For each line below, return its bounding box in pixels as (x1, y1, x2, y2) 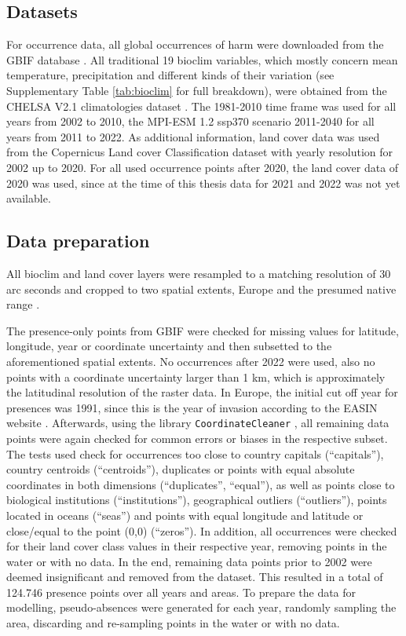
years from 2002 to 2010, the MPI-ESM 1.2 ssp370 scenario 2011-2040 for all (6, 113, 375, 130)
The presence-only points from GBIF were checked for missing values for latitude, (6, 322, 399, 338)
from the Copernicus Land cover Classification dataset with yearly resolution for (6, 144, 393, 160)
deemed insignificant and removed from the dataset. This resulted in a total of (6, 568, 383, 585)
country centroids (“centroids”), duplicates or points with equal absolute (6, 461, 355, 477)
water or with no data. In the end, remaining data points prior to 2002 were (6, 553, 372, 569)
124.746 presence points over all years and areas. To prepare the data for (6, 583, 357, 600)
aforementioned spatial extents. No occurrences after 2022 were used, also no (6, 353, 375, 369)
